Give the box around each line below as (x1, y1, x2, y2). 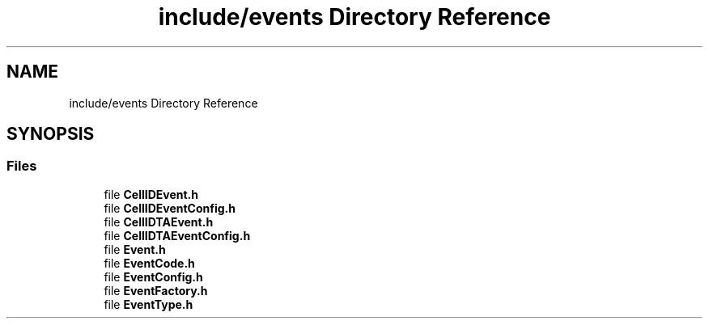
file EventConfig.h (104, 269, 203, 284)
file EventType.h (104, 297, 193, 311)
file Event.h (104, 242, 166, 256)
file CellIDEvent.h (104, 187, 198, 201)
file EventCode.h (104, 255, 195, 270)
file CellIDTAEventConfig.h (104, 228, 251, 243)
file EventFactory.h (104, 283, 208, 298)
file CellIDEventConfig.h (104, 200, 236, 215)
